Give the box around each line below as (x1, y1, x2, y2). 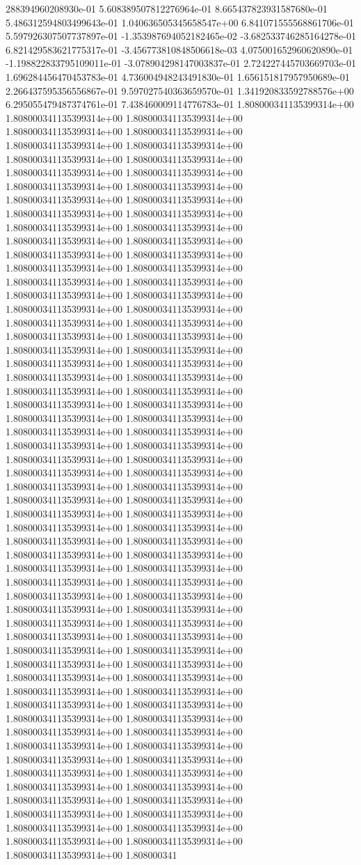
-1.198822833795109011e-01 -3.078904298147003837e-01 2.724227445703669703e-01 (6, 56, 356, 70)
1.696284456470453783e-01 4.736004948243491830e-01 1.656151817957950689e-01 (6, 69, 350, 84)
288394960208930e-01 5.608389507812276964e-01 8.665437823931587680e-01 (6, 1, 328, 15)
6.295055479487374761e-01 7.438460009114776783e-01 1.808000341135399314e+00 (6, 97, 354, 111)
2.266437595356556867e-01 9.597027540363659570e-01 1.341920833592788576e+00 (6, 83, 354, 98)
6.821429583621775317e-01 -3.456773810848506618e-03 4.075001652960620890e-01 (6, 42, 353, 56)
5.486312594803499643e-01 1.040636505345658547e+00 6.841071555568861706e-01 (6, 15, 354, 29)
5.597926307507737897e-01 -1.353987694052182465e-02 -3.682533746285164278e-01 (6, 29, 356, 43)
